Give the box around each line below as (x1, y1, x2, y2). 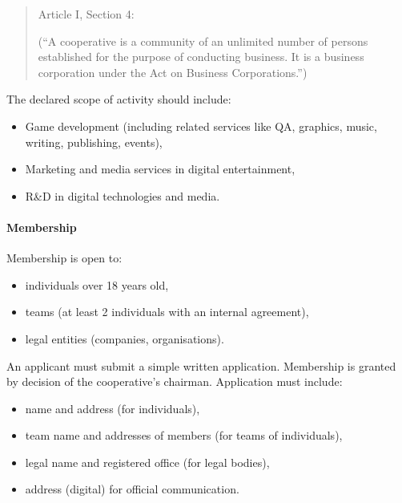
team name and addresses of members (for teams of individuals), (25, 427, 343, 444)
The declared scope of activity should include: (6, 91, 231, 107)
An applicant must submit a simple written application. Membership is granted (6, 357, 396, 374)
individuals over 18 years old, (25, 276, 169, 293)
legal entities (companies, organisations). (25, 330, 224, 347)
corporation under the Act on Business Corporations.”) (38, 63, 308, 80)
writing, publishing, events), (25, 133, 163, 150)
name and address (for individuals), (25, 400, 200, 416)
